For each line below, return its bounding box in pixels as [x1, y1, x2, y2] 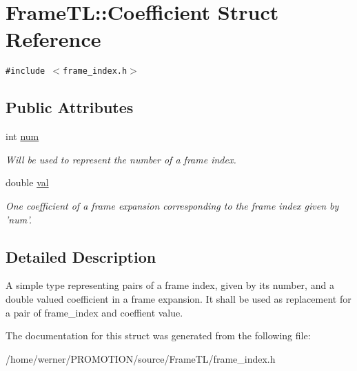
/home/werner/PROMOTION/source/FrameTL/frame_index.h [6, 351, 276, 365]
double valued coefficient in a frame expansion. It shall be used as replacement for [6, 291, 351, 305]
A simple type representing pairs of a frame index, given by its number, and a [6, 278, 334, 292]
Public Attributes [6, 97, 134, 118]
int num [6, 129, 39, 143]
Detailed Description [6, 245, 156, 267]
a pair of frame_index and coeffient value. [6, 305, 183, 319]
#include [6, 66, 45, 77]
